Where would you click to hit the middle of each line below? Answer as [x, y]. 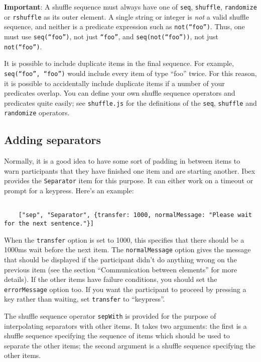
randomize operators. [37, 113]
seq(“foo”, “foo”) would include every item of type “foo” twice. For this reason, [130, 73]
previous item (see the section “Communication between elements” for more [121, 269]
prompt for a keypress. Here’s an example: [69, 191]
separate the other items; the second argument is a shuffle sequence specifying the [130, 345]
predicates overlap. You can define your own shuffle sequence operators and [120, 93]
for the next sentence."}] [49, 223]
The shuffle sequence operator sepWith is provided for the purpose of [110, 316]
